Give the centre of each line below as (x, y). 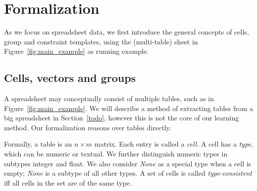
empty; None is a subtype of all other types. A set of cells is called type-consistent (128, 173)
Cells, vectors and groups (70, 78)
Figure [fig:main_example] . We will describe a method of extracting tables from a (128, 108)
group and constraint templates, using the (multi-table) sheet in (101, 41)
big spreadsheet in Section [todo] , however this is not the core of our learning (122, 118)
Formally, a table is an (38, 144)
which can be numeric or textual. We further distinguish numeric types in (116, 154)
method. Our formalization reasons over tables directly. (88, 127)
